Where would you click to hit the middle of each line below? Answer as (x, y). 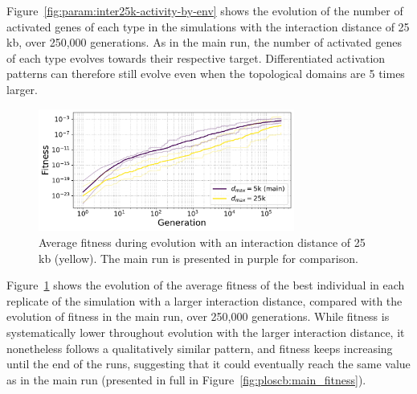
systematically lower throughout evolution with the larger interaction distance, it (206, 332)
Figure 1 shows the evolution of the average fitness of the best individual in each (206, 285)
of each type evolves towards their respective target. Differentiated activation (196, 57)
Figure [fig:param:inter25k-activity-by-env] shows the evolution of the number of (205, 10)
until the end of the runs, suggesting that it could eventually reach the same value (208, 364)
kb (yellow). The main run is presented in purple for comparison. (198, 258)
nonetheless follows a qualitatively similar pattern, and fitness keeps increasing (200, 348)
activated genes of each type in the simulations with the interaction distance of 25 (208, 26)
